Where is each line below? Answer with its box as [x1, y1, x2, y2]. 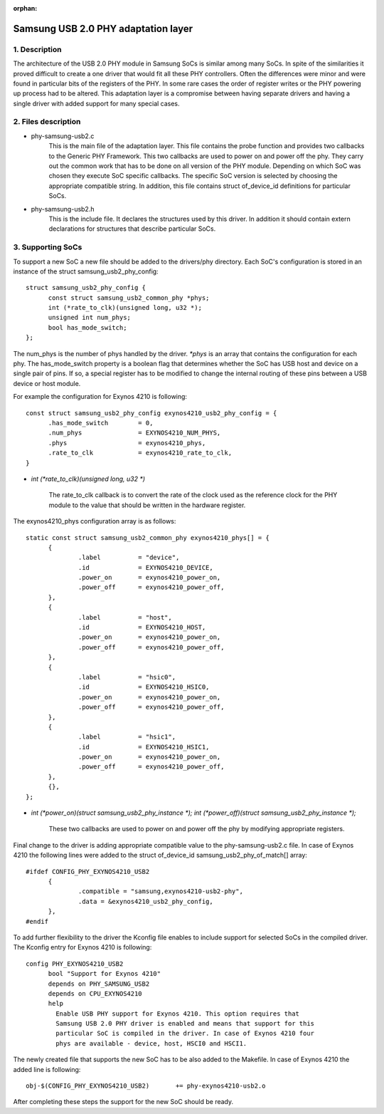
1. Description [13, 44, 62, 54]
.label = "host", [78, 613, 172, 621]
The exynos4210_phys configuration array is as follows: [13, 517, 176, 526]
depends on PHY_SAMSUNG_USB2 [48, 979, 150, 988]
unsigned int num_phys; [48, 313, 132, 322]
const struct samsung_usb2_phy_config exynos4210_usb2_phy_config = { [26, 409, 277, 417]
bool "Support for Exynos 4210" [48, 969, 161, 978]
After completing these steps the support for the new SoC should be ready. [13, 1098, 234, 1106]
